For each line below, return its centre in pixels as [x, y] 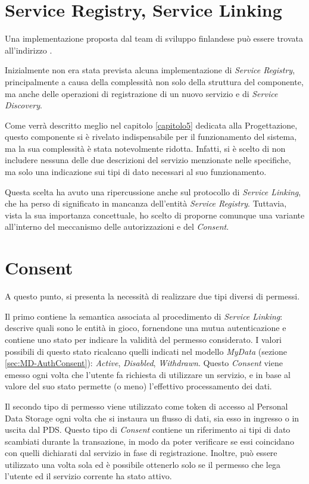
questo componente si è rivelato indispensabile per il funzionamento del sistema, [151, 137]
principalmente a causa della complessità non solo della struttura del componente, [154, 81]
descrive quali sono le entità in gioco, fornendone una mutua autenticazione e [146, 328]
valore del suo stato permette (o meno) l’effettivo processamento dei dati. [138, 386]
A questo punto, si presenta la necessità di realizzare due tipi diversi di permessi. [152, 296]
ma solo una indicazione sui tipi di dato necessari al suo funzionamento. [136, 172]
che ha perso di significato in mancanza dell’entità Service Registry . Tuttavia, [146, 203]
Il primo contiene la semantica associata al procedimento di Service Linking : [144, 316]
